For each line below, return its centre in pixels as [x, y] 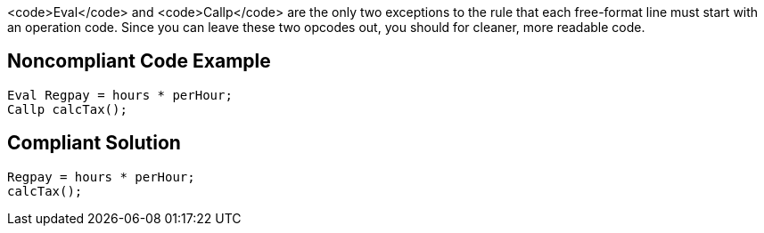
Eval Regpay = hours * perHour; [120, 95]
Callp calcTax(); [67, 109]
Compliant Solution [94, 143]
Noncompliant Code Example [139, 61]
